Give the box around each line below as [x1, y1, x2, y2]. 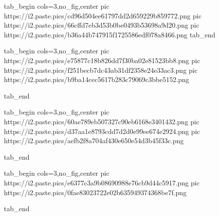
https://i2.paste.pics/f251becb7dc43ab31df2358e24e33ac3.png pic [4, 65, 198, 75]
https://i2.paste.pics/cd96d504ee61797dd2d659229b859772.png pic [4, 10, 201, 20]
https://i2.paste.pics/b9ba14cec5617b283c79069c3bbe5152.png [4, 74, 189, 84]
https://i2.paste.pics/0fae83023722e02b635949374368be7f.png [4, 187, 187, 197]
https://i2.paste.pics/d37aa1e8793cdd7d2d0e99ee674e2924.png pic [4, 126, 200, 136]
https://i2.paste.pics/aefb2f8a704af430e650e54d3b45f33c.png [4, 135, 184, 146]
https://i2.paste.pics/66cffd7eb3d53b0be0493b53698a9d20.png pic [4, 20, 200, 30]
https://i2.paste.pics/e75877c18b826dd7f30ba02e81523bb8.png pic [4, 55, 201, 65]
